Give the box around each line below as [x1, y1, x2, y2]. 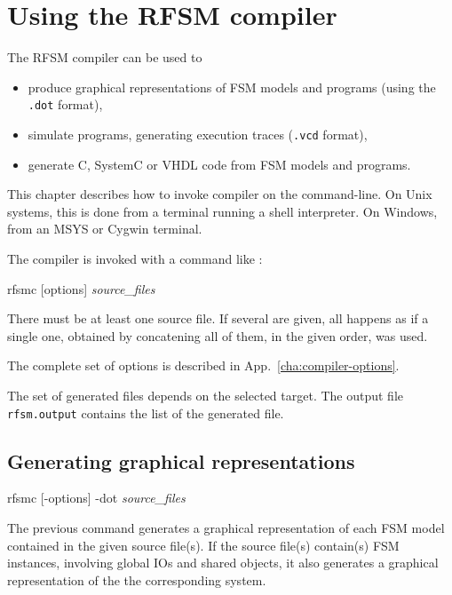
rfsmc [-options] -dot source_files [7, 488, 186, 507]
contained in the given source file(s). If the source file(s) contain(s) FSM [7, 535, 400, 554]
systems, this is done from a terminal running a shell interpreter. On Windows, [7, 202, 438, 220]
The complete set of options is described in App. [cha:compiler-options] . [7, 356, 400, 375]
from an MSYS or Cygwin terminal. [7, 219, 202, 238]
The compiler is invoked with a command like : [7, 250, 263, 267]
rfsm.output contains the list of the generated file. [7, 403, 284, 422]
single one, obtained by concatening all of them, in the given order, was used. [7, 326, 428, 345]
